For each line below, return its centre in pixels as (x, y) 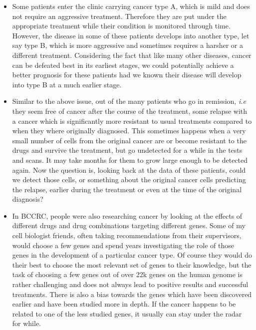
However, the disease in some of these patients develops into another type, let (131, 35)
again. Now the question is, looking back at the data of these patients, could (129, 169)
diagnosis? (28, 199)
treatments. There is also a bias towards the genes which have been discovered (132, 294)
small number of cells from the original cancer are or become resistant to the (129, 140)
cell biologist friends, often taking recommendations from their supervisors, (127, 235)
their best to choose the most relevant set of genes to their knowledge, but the (132, 264)
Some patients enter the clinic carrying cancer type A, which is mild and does (131, 6)
